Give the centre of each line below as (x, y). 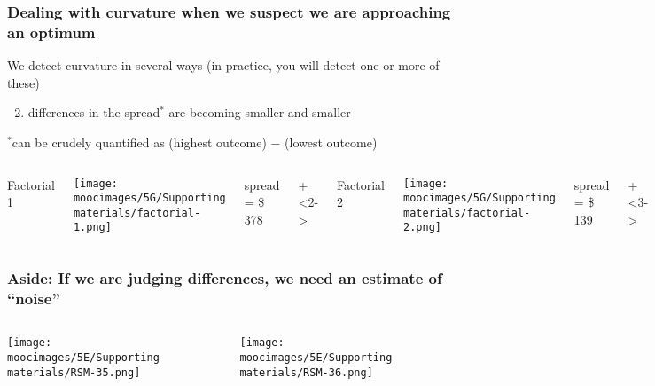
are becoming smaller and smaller (260, 112)
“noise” (34, 298)
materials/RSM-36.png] (306, 372)
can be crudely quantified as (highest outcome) (139, 142)
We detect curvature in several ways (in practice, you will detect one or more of (223, 65)
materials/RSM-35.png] (74, 372)
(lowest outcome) (331, 142)
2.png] (422, 228)
